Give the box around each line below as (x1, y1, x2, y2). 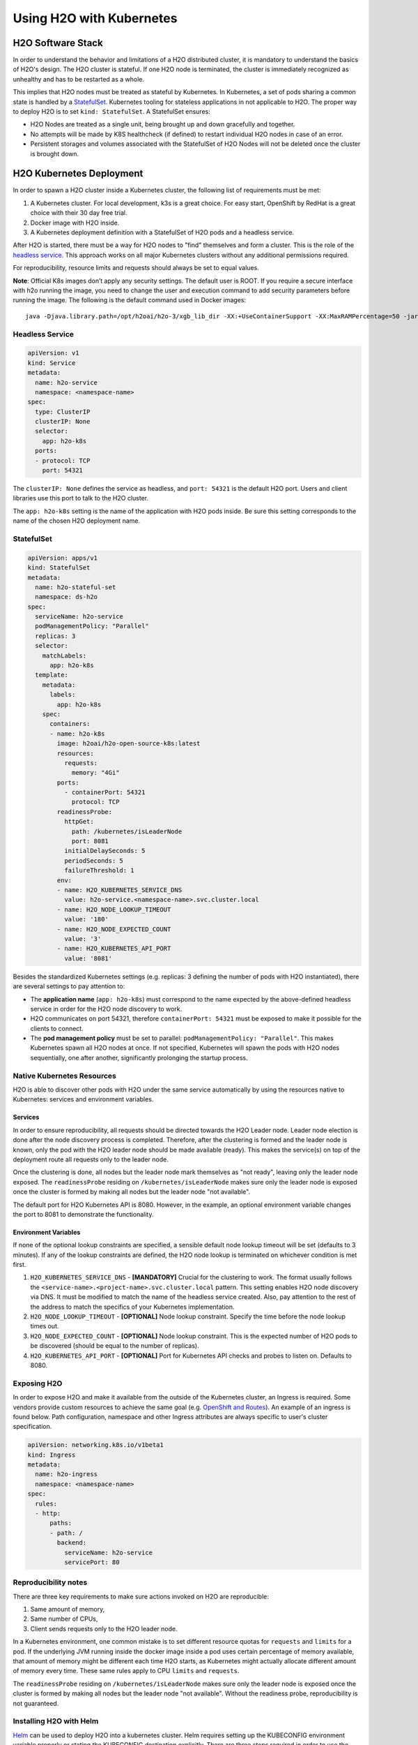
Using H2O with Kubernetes (13, 10, 178, 26)
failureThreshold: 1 (63, 866, 135, 875)
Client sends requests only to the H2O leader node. (30, 1624, 178, 1633)
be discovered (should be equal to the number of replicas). (30, 1342, 199, 1350)
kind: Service (27, 359, 76, 366)
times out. (30, 1322, 59, 1330)
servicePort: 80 (63, 1558, 120, 1566)
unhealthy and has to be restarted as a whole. (13, 75, 145, 83)
